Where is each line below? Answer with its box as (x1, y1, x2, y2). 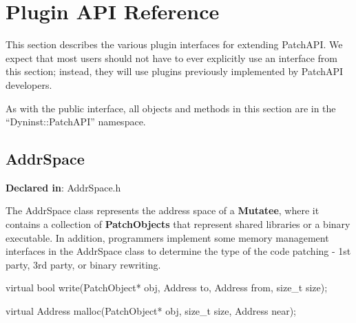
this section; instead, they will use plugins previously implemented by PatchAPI (6, 64, 344, 79)
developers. (6, 77, 52, 92)
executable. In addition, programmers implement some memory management (6, 230, 329, 244)
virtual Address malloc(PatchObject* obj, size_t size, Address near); (6, 304, 296, 318)
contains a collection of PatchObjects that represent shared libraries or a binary (6, 217, 350, 231)
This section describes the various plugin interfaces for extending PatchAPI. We (6, 37, 343, 52)
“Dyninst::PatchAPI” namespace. (6, 114, 146, 129)
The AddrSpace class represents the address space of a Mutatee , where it (6, 203, 320, 218)
